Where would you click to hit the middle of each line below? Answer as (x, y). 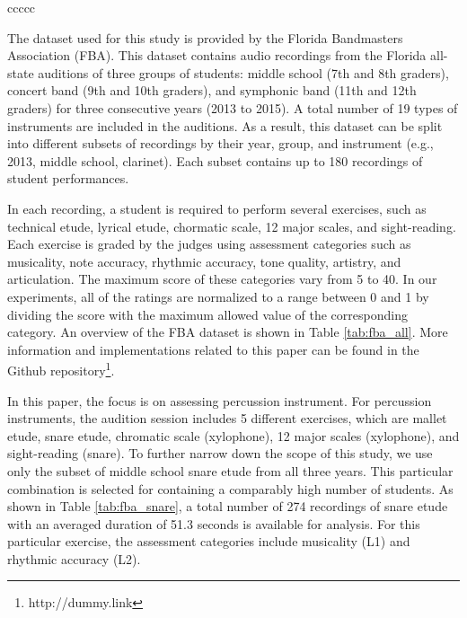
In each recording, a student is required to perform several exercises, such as (217, 208)
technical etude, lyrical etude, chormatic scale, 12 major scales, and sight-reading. (232, 226)
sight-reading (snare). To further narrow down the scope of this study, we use (220, 453)
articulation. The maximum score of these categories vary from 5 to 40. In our (222, 279)
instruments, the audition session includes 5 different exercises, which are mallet (227, 418)
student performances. (68, 178)
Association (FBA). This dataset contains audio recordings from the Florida (217, 55)
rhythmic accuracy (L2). (74, 558)
